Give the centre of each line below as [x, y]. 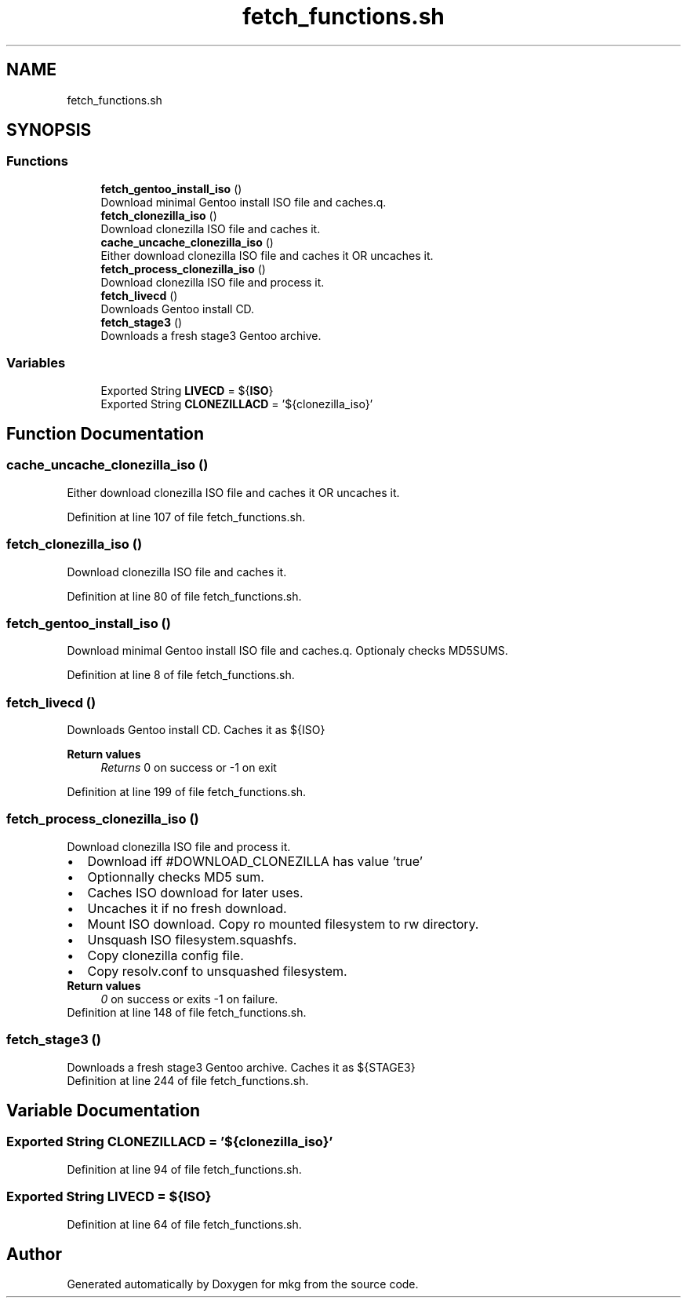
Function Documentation [105, 433]
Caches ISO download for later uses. [195, 892]
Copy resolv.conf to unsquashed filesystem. [217, 971]
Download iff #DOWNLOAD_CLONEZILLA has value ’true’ [255, 861]
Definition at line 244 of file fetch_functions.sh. [188, 1080]
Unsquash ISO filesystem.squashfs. [192, 939]
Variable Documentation [104, 1110]
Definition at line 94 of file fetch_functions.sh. [184, 1169]
